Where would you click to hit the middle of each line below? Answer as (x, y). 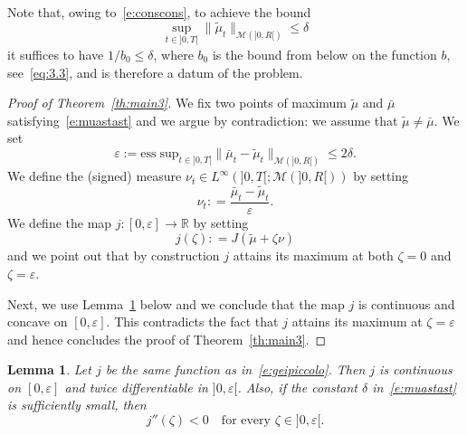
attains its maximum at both (313, 255)
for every (246, 421)
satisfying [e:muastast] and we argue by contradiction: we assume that (203, 120)
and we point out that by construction (114, 255)
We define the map (60, 222)
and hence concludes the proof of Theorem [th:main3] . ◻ (167, 339)
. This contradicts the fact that (192, 322)
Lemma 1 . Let (49, 369)
